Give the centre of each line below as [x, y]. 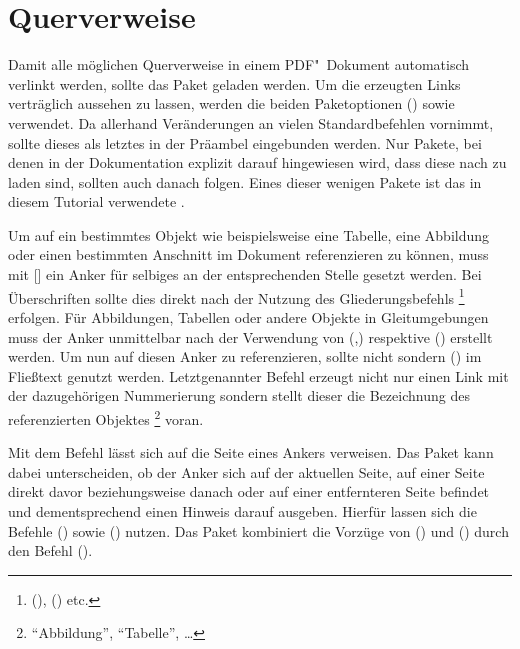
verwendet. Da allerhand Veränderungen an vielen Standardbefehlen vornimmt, [251, 122]
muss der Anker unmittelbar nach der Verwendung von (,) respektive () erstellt [250, 336]
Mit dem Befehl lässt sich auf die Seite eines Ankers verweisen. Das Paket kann [251, 452]
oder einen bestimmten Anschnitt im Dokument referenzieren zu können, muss [248, 254]
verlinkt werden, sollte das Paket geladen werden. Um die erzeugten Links [234, 83]
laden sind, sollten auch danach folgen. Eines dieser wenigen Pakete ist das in [245, 181]
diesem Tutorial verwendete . [96, 201]
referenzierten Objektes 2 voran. [106, 417]
